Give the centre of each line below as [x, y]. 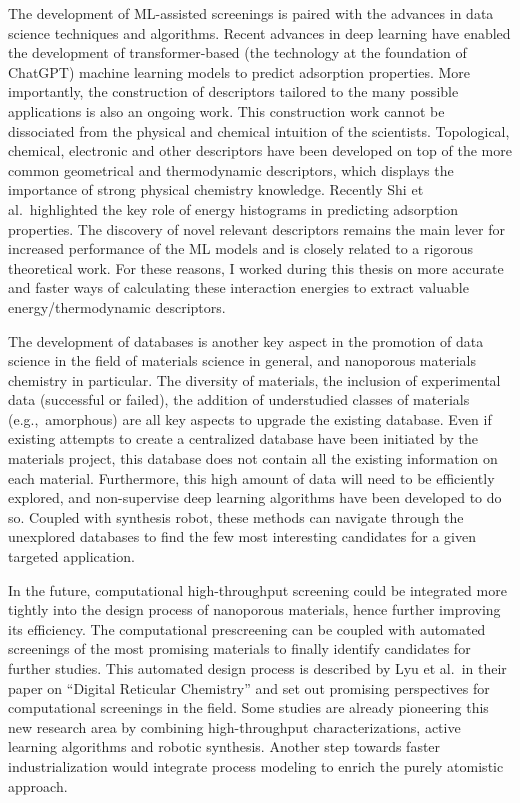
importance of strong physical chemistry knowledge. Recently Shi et [216, 189]
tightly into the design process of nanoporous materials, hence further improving [254, 609]
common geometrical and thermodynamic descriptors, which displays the [231, 169]
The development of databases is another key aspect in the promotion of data [246, 340]
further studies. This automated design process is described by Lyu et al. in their [257, 668]
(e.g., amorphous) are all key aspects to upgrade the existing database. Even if [250, 418]
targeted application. [71, 556]
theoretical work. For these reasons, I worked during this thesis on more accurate [256, 267]
